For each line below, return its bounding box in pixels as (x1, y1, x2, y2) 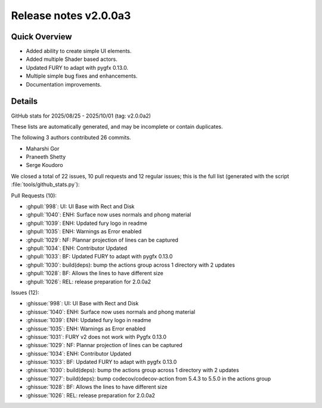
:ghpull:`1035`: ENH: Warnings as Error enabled (26, 228, 142, 235)
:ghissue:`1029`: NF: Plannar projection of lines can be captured (26, 342, 183, 349)
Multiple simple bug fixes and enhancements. (26, 72, 138, 80)
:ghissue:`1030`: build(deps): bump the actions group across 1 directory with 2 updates (26, 367, 240, 374)
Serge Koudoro (26, 162, 63, 169)
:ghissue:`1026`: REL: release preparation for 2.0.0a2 (26, 391, 155, 399)
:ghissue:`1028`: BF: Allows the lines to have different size (26, 384, 168, 391)
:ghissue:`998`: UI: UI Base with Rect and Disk (26, 300, 139, 307)
